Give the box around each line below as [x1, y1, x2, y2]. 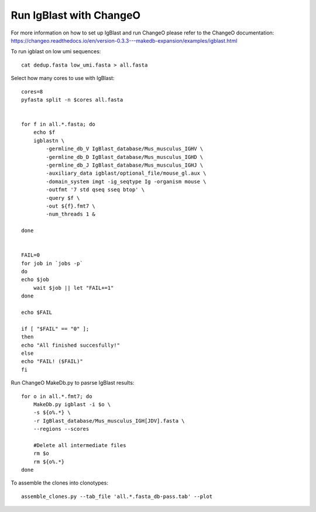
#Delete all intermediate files [33, 442, 126, 448]
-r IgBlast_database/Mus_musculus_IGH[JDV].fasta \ [33, 417, 185, 424]
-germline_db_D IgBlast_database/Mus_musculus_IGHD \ [46, 154, 204, 160]
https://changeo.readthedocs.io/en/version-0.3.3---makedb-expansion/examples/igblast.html [11, 37, 238, 44]
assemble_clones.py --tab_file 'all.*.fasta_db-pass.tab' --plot [21, 493, 213, 500]
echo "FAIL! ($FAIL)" [21, 358, 83, 365]
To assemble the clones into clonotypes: [11, 479, 108, 486]
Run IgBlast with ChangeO [11, 9, 140, 22]
